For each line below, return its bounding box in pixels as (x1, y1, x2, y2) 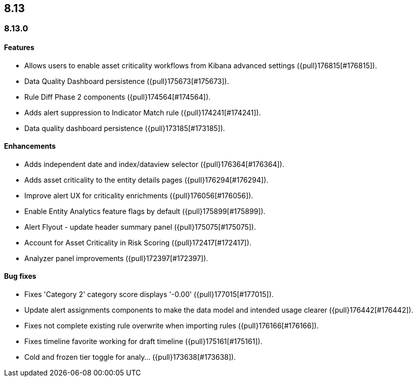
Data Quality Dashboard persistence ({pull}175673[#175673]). (24, 76, 229, 86)
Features (4, 43, 34, 52)
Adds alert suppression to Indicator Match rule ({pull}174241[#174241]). (24, 108, 261, 117)
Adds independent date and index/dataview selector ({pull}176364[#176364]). (24, 159, 284, 168)
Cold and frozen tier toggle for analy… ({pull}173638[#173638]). (24, 353, 236, 362)
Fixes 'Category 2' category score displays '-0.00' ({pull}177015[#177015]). (24, 290, 274, 299)
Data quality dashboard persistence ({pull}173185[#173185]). (24, 123, 225, 133)
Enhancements (4, 142, 56, 151)
